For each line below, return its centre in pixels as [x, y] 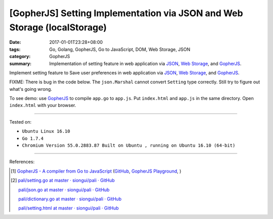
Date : [15, 42]
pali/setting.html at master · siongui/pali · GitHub [69, 208]
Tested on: [20, 122]
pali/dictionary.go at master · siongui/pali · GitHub [70, 199]
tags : [15, 49]
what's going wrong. [31, 89]
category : [20, 57]
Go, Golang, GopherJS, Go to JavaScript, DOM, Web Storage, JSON [120, 49]
